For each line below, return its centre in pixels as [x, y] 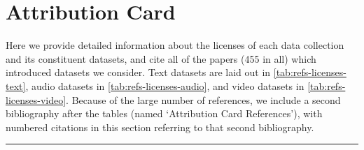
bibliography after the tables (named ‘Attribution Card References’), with [164, 113]
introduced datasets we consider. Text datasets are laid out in [138, 72]
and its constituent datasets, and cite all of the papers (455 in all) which [161, 58]
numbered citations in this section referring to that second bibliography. [160, 127]
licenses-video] [36, 99]
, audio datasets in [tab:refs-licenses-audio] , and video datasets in [165, 85]
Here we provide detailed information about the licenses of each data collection [175, 45]
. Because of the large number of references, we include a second [203, 99]
